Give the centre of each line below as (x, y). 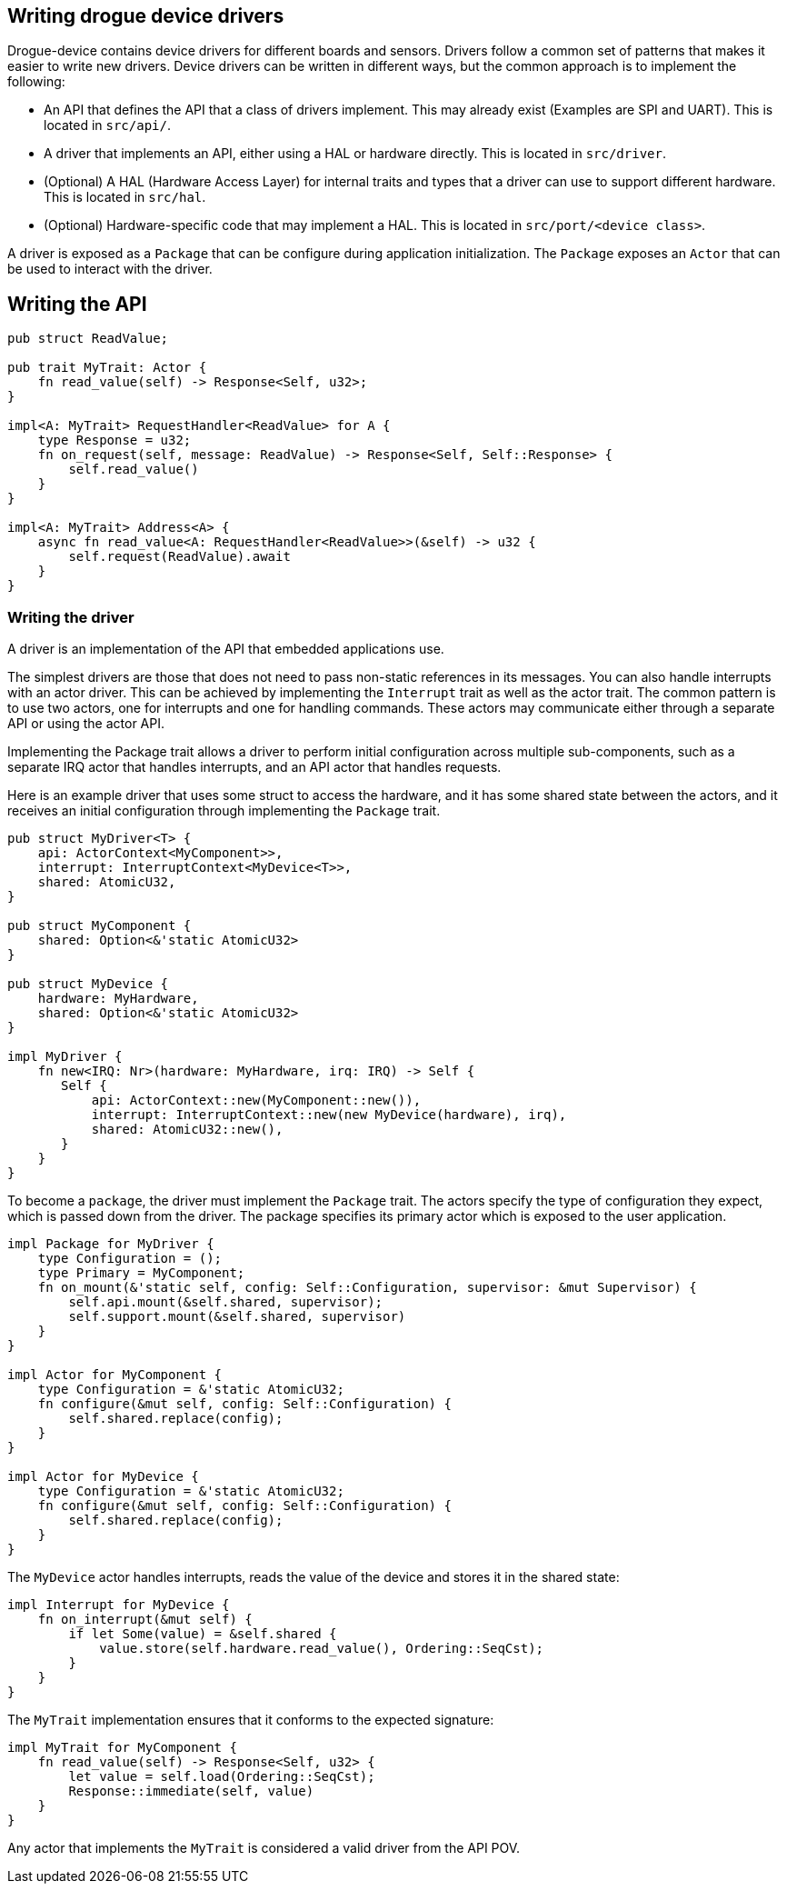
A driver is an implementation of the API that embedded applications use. (226, 649)
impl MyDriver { (65, 1057)
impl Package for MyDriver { (111, 1244)
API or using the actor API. (86, 724)
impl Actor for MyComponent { (115, 1375)
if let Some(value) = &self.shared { (203, 1634)
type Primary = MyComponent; (141, 1273)
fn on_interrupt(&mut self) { (145, 1620)
